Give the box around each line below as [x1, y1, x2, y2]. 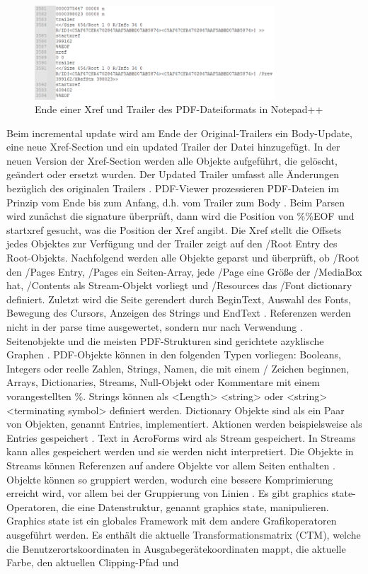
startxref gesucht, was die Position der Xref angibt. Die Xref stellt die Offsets [6, 222, 342, 237]
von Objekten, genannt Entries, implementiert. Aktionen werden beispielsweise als [6, 416, 362, 431]
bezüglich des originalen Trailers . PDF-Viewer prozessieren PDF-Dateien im [6, 181, 340, 196]
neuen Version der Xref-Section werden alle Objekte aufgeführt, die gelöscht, [6, 153, 338, 168]
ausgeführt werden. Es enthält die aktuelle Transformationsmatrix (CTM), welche [6, 527, 361, 541]
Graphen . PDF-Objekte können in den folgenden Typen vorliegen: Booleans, [6, 347, 341, 362]
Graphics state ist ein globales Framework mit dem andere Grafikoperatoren [6, 513, 337, 528]
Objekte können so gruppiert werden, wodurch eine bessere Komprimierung [6, 471, 333, 486]
